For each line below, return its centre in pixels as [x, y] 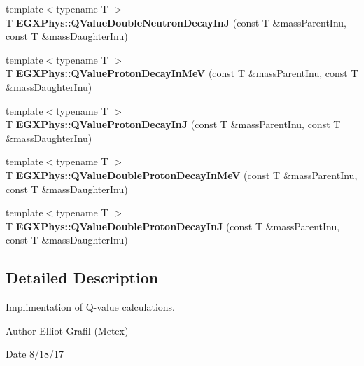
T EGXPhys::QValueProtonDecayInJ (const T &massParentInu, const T [173, 124]
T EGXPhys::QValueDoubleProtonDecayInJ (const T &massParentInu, [173, 226]
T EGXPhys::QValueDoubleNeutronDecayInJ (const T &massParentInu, [176, 22]
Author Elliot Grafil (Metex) [67, 330]
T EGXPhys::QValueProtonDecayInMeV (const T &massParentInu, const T [182, 73]
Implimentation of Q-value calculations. [90, 307]
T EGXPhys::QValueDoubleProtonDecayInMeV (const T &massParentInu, [182, 175]
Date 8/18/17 [35, 354]
